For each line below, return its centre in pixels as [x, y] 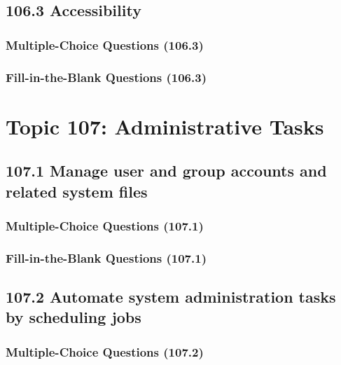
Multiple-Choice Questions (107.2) [105, 351]
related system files [77, 191]
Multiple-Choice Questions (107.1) [105, 225]
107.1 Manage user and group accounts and [166, 171]
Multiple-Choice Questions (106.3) [105, 44]
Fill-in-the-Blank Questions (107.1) [106, 257]
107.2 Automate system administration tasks [171, 297]
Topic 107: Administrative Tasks [165, 126]
